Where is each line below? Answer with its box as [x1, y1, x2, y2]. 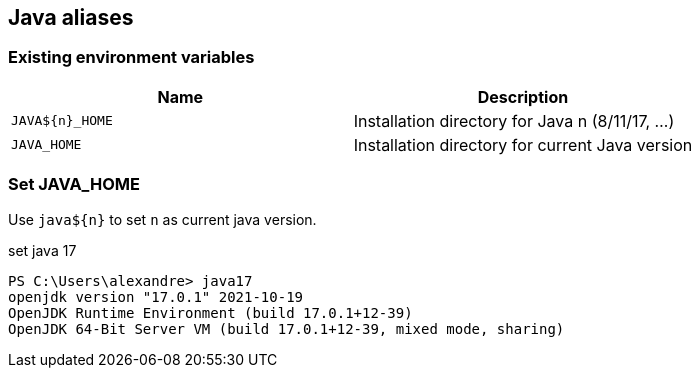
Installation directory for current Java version [353, 134, 693, 155]
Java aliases [8, 5, 134, 30]
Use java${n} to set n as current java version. [8, 210, 317, 228]
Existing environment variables [8, 47, 255, 68]
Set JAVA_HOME [8, 174, 140, 195]
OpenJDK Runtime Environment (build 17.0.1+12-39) [8, 304, 413, 321]
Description [477, 86, 569, 107]
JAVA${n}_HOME [11, 113, 113, 129]
